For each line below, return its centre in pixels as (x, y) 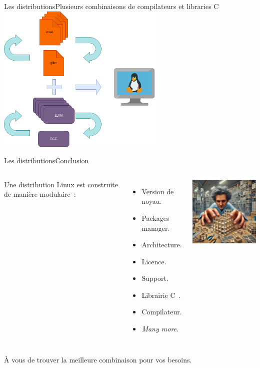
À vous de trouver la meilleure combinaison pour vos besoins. (98, 359)
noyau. (152, 201)
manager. (156, 228)
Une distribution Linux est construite (61, 184)
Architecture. (162, 245)
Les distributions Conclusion (46, 160)
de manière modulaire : (40, 194)
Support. (155, 278)
